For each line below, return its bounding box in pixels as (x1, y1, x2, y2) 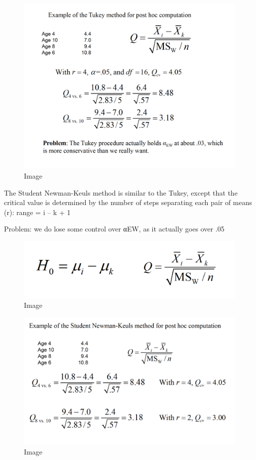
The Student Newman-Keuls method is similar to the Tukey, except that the (4, 187, 238, 198)
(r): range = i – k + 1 (4, 207, 71, 217)
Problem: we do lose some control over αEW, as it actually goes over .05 (4, 224, 225, 234)
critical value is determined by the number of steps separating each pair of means (4, 197, 252, 208)
